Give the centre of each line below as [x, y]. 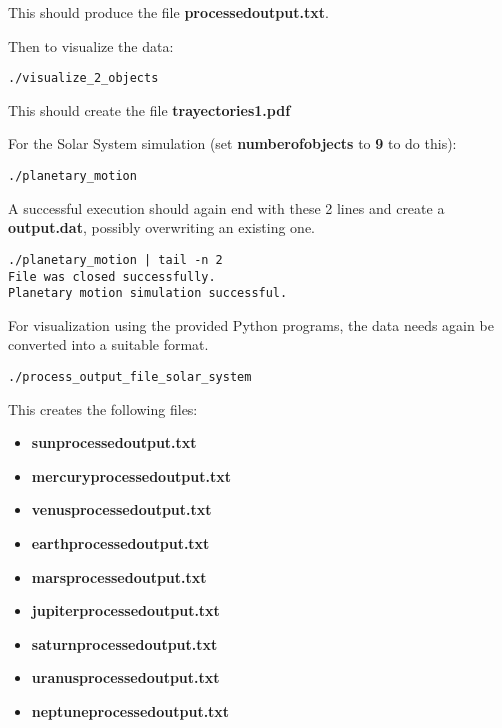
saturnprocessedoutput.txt [124, 643]
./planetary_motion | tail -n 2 [115, 259]
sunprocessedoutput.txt [114, 442]
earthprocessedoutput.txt [120, 543]
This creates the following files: [103, 408]
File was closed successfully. [112, 276]
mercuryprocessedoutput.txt [131, 475]
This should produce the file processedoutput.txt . [168, 12]
